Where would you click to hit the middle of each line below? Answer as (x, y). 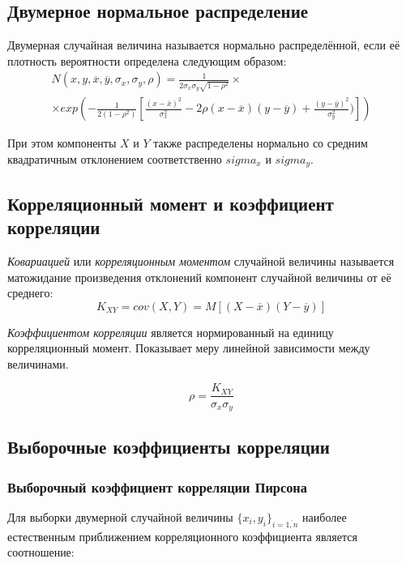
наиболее (325, 516)
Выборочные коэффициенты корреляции (169, 447)
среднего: (30, 293)
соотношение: (41, 552)
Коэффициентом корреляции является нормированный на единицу (171, 332)
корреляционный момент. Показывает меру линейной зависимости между (189, 348)
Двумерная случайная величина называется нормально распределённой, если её (204, 45)
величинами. (38, 363)
